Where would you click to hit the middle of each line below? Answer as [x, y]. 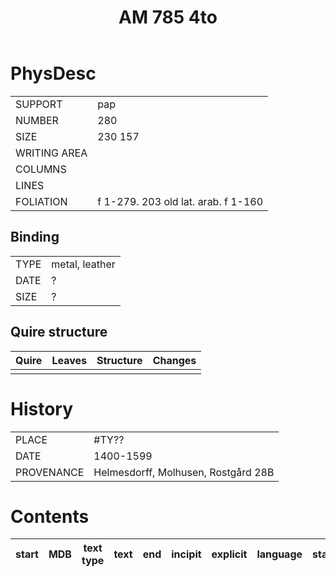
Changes [174, 360]
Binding [35, 237]
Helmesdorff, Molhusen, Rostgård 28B [184, 472]
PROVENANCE [50, 472]
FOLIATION [41, 201]
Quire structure [59, 332]
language [279, 554]
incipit [186, 554]
